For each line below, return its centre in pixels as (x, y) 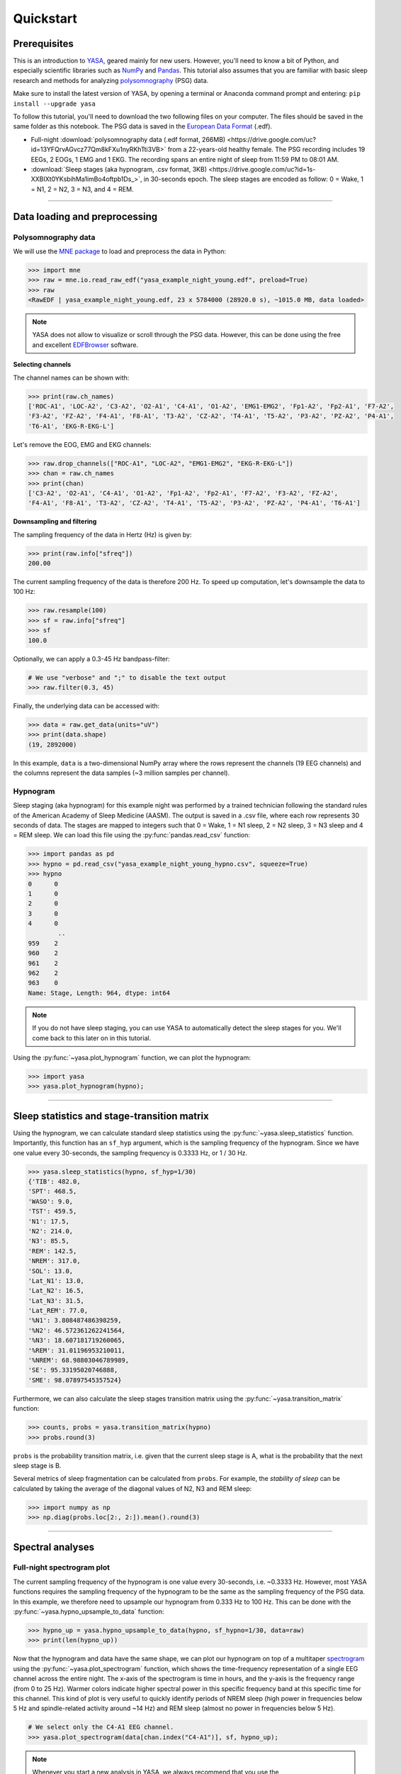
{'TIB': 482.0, (54, 1182)
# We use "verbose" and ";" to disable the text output (127, 677)
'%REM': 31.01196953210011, (77, 1350)
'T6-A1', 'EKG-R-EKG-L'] (71, 426)
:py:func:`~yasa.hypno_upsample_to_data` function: (89, 1612)
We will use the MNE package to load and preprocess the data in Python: (120, 251)
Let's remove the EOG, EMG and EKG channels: (82, 444)
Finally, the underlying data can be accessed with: (86, 705)
